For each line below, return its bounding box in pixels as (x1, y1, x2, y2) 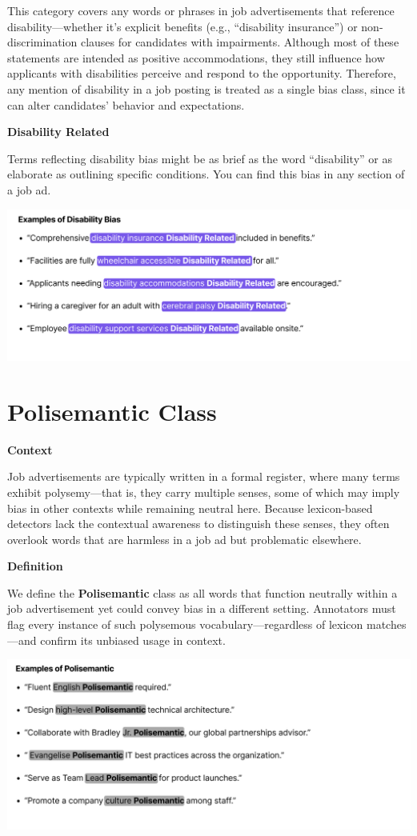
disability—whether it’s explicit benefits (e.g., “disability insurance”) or (7, 18, 358, 34)
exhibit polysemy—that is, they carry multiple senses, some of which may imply (7, 483, 400, 500)
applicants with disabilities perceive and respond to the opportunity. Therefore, (7, 65, 396, 82)
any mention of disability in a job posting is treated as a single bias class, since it (7, 80, 406, 97)
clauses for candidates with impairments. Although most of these (80, 34, 399, 50)
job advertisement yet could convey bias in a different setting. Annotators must (7, 600, 396, 617)
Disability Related (7, 123, 110, 140)
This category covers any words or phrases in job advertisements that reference (7, 2, 395, 18)
